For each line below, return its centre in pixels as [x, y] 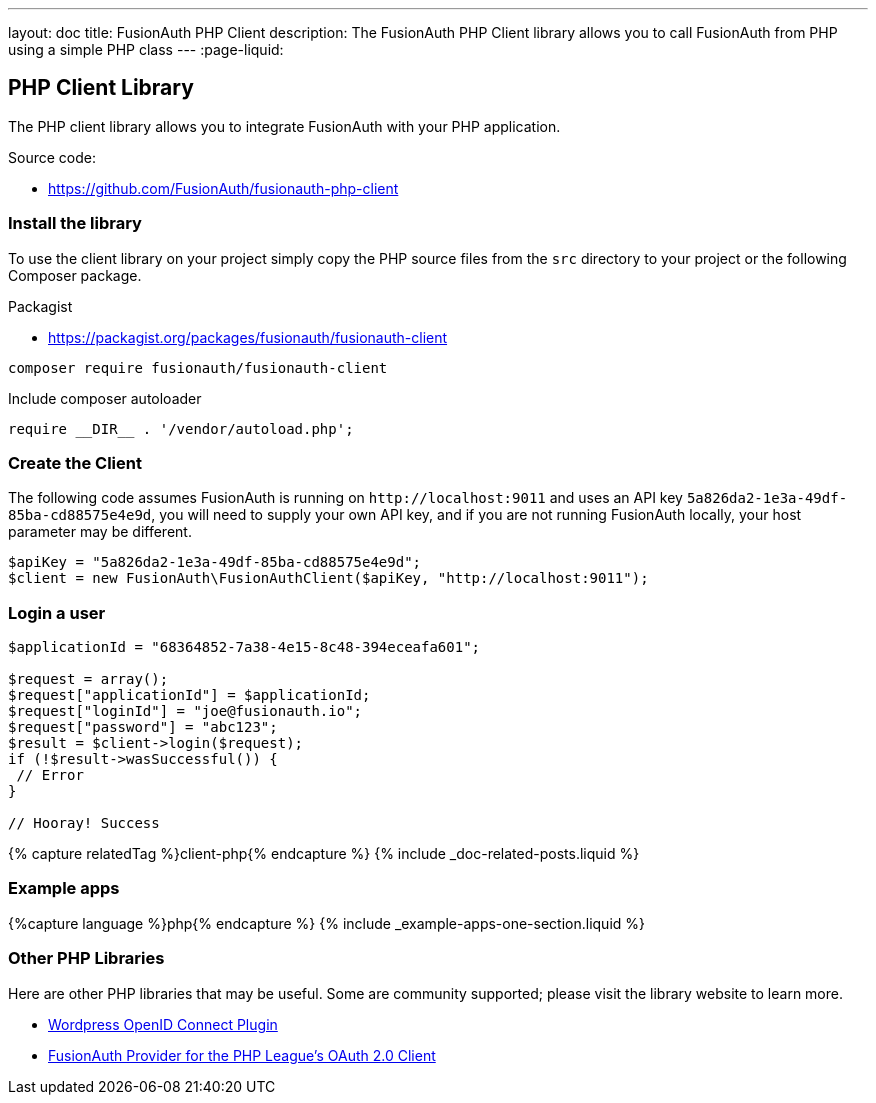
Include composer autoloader [105, 398]
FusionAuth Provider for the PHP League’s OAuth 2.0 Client [242, 1055]
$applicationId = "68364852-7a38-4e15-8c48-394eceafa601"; [244, 647]
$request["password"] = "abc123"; [143, 727]
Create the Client [75, 462]
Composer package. [75, 275]
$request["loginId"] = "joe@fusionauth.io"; [185, 711]
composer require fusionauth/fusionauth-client [198, 367]
